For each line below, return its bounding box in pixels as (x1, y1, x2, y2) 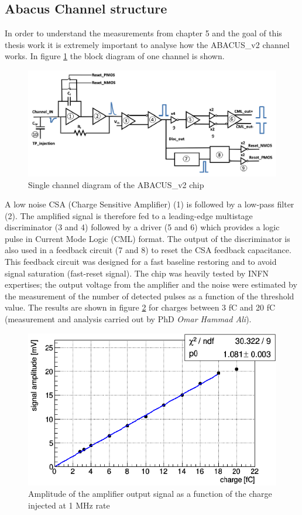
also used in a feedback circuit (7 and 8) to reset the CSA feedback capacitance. (5, 244, 291, 256)
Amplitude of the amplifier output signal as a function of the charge (28, 487, 272, 500)
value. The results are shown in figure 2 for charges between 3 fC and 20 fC (5, 301, 276, 313)
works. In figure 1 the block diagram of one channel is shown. (5, 50, 225, 62)
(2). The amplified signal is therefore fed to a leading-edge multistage (5, 209, 253, 221)
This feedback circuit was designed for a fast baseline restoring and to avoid (5, 255, 277, 268)
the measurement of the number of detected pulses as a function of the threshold (5, 289, 294, 302)
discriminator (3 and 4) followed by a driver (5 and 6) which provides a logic (5, 221, 280, 233)
